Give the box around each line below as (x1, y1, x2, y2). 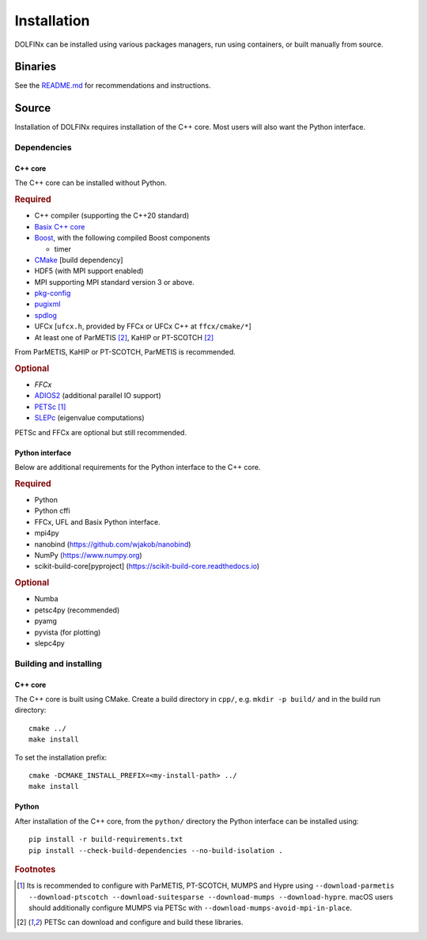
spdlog (34, 310, 57, 320)
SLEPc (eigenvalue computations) (34, 413, 145, 423)
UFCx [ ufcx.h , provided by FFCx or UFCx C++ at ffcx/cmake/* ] (34, 321, 252, 332)
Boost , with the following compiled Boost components (34, 233, 210, 243)
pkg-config (34, 289, 71, 298)
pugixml (34, 299, 61, 309)
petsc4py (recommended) (34, 605, 120, 615)
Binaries (14, 60, 57, 74)
